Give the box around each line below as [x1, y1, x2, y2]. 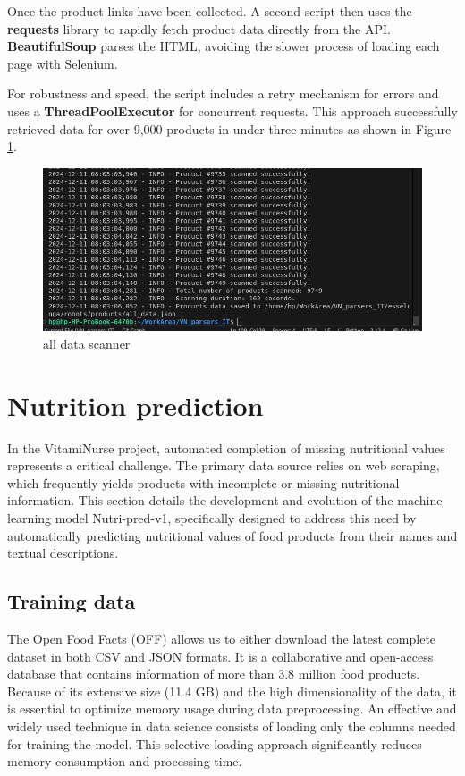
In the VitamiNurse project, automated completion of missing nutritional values [7, 438, 445, 457]
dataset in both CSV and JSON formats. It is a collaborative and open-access [7, 646, 434, 665]
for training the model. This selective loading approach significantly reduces [7, 734, 422, 753]
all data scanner [43, 333, 131, 352]
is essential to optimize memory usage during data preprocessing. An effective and [7, 699, 457, 718]
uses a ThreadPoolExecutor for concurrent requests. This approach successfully [7, 101, 458, 120]
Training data [7, 587, 136, 615]
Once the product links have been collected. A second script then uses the [7, 2, 412, 20]
